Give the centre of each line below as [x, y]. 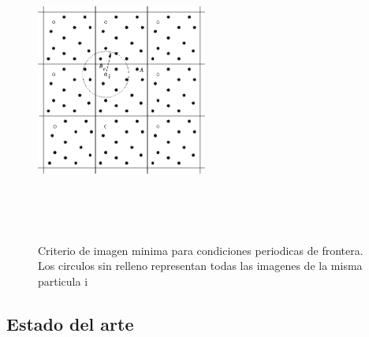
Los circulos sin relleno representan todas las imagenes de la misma [200, 266]
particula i [63, 281]
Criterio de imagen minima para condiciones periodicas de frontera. [201, 250]
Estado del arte [70, 323]
